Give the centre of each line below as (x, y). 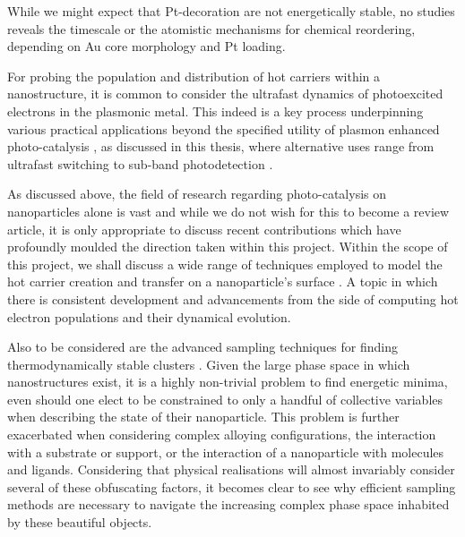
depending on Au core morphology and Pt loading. (146, 46)
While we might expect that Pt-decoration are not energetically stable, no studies (231, 11)
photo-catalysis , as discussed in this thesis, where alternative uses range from (221, 146)
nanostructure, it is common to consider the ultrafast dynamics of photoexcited (225, 94)
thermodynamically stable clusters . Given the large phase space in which (209, 364)
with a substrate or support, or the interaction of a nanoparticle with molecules (226, 452)
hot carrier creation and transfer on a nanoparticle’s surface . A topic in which (223, 281)
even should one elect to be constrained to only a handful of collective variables (225, 399)
